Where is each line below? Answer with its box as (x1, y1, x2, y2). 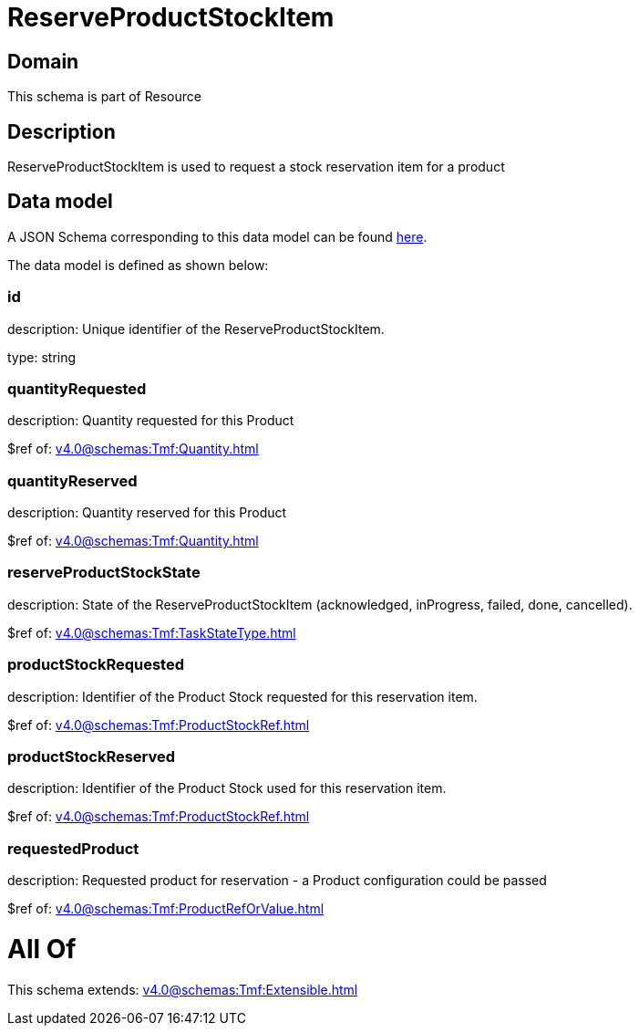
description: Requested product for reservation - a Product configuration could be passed (7, 872, 547, 889)
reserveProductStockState (7, 563, 201, 582)
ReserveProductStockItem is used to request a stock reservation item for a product (7, 159, 505, 175)
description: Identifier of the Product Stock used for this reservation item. (7, 780, 447, 797)
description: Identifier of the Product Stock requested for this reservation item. (7, 688, 478, 704)
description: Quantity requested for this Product (7, 412, 294, 429)
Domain (7, 49, 79, 73)
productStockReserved (7, 746, 176, 766)
